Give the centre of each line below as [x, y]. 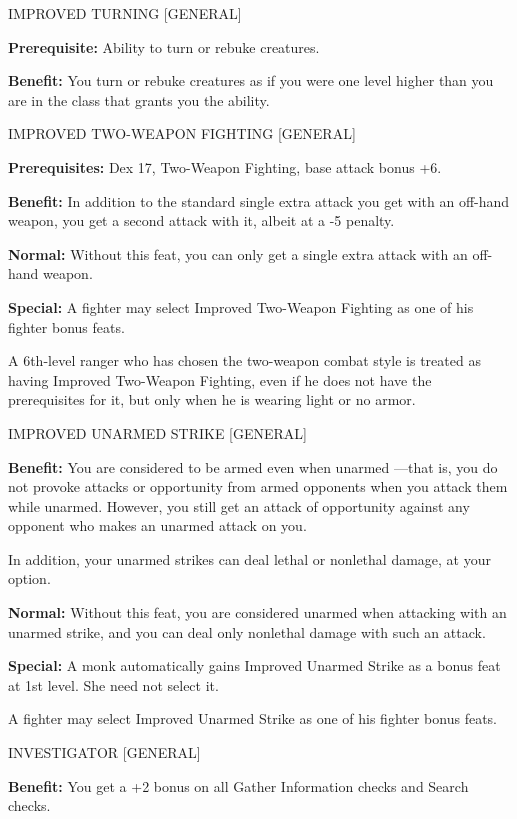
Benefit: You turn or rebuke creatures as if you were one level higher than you [251, 80]
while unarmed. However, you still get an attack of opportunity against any [239, 505]
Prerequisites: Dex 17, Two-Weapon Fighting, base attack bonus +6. [225, 166]
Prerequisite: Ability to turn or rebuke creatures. [164, 46]
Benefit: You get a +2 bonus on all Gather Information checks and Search [238, 785]
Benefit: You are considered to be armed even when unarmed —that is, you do [253, 466]
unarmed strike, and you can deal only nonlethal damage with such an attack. [247, 631]
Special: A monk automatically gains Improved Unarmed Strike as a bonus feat [254, 665]
